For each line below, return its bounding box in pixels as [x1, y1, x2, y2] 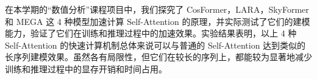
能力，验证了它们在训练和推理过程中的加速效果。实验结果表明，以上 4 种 [5, 27, 297, 39]
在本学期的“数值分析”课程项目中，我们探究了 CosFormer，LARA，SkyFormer [5, 3, 309, 15]
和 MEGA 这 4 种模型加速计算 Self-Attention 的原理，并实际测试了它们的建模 [5, 15, 310, 27]
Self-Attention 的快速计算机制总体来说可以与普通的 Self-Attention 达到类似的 [5, 38, 306, 51]
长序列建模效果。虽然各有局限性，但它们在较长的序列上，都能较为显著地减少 [5, 50, 312, 63]
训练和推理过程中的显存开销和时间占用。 [5, 62, 167, 75]
